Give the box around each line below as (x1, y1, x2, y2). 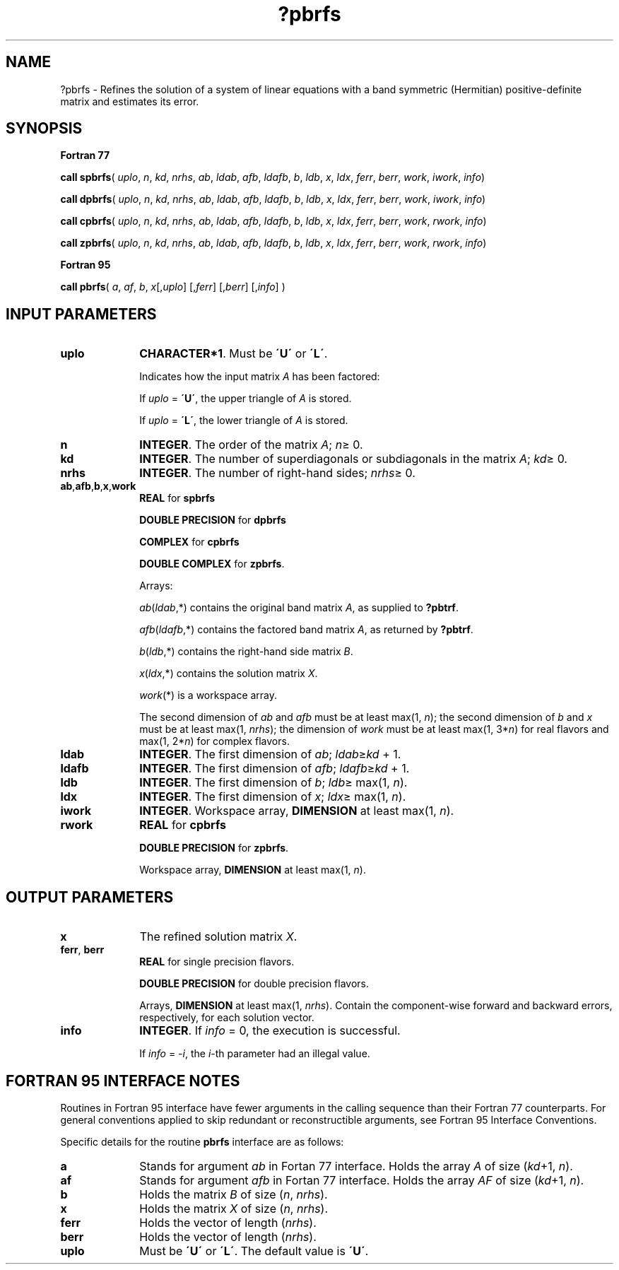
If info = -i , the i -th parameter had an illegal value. (139, 1047, 370, 1060)
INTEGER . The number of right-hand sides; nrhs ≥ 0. (139, 466, 415, 481)
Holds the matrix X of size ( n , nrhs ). (139, 1201, 329, 1216)
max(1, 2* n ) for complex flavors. (139, 735, 290, 748)
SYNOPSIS (6, 119, 83, 138)
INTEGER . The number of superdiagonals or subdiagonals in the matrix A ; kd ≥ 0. (139, 452, 567, 466)
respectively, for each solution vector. (139, 1011, 314, 1024)
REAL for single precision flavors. (139, 956, 295, 968)
